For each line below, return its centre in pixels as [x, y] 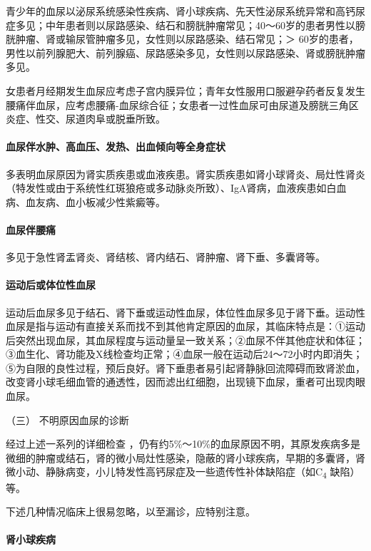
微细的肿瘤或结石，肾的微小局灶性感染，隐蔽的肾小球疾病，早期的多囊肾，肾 [185, 457]
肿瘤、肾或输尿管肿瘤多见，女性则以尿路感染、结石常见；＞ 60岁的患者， [187, 39]
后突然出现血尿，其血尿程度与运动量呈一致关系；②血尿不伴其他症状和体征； [185, 340]
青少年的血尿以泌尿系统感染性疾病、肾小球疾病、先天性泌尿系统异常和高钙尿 [185, 11]
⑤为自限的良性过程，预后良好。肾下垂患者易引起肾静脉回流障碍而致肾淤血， [185, 367]
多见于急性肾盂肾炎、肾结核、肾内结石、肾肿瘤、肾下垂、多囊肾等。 [166, 257]
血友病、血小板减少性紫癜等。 [95, 201]
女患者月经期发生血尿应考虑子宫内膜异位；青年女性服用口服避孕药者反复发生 [185, 90]
